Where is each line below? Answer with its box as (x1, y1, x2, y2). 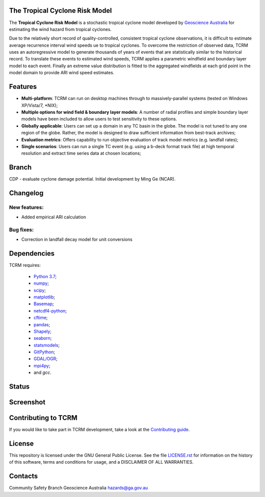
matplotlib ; (33, 294, 55, 300)
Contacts (9, 472, 38, 480)
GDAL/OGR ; (33, 356, 58, 362)
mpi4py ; (33, 363, 51, 368)
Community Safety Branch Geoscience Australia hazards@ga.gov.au (9, 485, 148, 491)
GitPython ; (33, 349, 55, 355)
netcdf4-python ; (33, 308, 67, 314)
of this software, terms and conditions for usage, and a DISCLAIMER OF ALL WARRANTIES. (9, 459, 194, 465)
